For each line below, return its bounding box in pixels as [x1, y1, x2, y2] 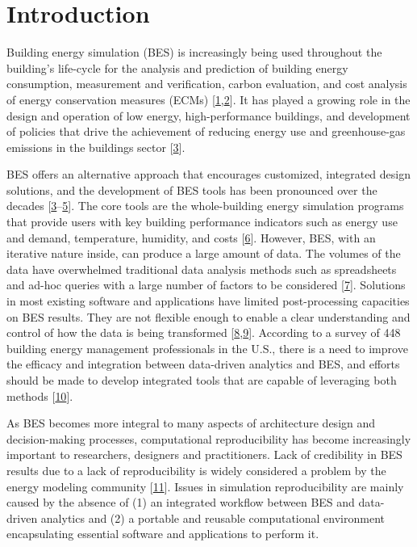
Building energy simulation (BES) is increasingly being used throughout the [6, 44, 382, 61]
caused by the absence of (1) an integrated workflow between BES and [6, 494, 355, 511]
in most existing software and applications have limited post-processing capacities [6, 292, 410, 309]
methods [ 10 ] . [6, 387, 73, 404]
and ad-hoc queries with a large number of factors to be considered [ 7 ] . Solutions [6, 276, 406, 293]
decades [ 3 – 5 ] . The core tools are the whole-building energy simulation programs [6, 197, 404, 214]
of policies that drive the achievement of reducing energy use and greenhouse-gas [6, 123, 406, 140]
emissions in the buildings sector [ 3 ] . [6, 138, 186, 155]
